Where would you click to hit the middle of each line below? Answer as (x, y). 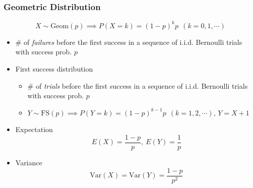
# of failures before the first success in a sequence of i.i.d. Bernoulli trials (129, 42)
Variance (29, 162)
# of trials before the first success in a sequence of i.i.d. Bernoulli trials (138, 85)
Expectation (34, 129)
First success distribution (54, 68)
